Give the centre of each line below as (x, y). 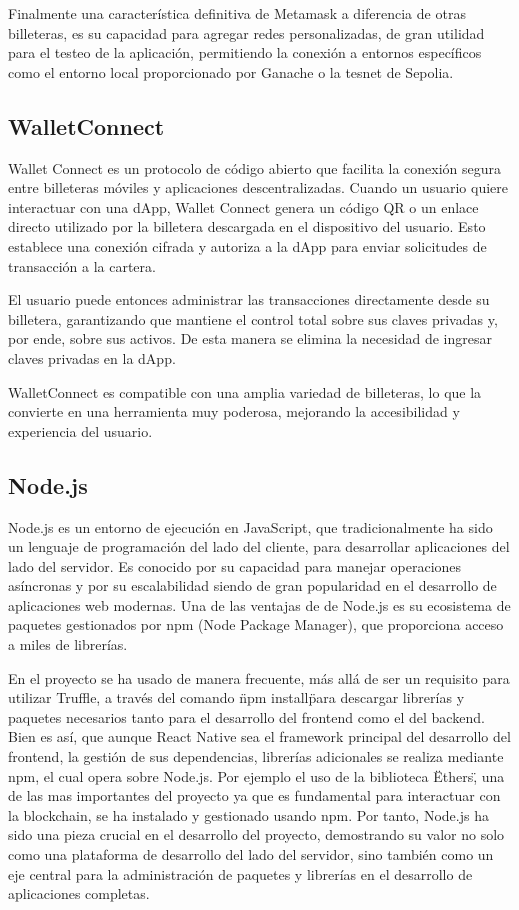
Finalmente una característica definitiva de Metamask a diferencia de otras (237, 13)
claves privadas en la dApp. (92, 357)
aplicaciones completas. (79, 893)
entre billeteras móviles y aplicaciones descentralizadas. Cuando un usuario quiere (258, 187)
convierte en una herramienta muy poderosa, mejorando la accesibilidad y (234, 411)
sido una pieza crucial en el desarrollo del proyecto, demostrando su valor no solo (256, 834)
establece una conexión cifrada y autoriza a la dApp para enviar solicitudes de (247, 245)
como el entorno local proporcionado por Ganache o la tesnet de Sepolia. (231, 71)
